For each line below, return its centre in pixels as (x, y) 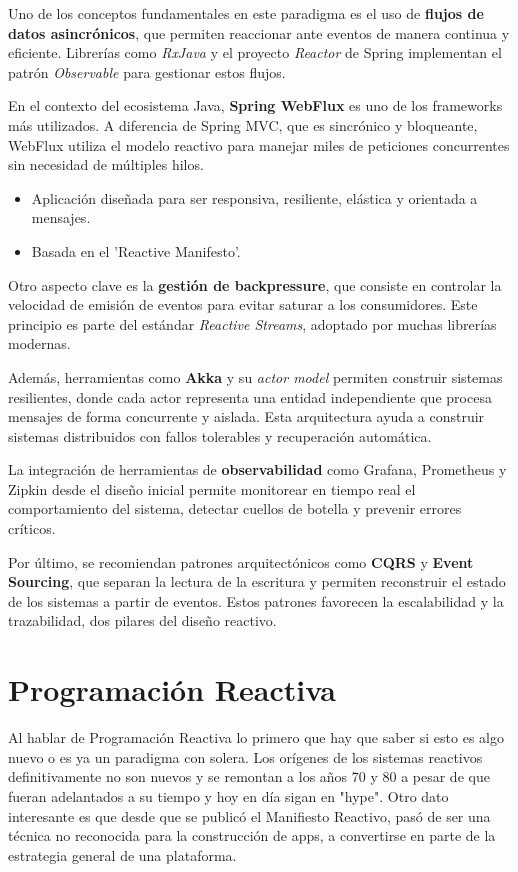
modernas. (39, 343)
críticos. (32, 528)
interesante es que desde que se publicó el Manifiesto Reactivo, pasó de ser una (249, 815)
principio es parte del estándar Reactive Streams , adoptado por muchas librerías (252, 323)
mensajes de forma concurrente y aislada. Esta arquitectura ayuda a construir (246, 416)
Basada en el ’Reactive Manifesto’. (136, 250)
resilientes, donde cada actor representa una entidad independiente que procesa (250, 396)
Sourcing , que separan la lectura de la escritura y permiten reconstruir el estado (257, 581)
